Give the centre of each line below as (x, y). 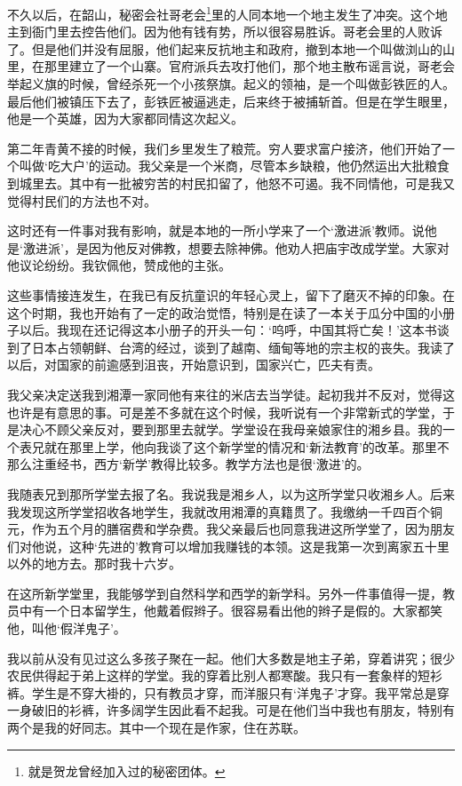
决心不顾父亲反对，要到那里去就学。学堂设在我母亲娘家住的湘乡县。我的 (231, 429)
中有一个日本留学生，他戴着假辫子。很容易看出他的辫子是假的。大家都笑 (231, 611)
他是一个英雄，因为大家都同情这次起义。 (125, 119)
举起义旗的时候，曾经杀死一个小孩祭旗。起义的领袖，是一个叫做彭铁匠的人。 (231, 84)
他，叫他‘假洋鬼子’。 (67, 628)
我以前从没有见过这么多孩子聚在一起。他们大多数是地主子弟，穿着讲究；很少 (231, 658)
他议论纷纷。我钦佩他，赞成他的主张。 (119, 265)
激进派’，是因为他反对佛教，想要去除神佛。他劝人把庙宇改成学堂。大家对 (236, 247)
